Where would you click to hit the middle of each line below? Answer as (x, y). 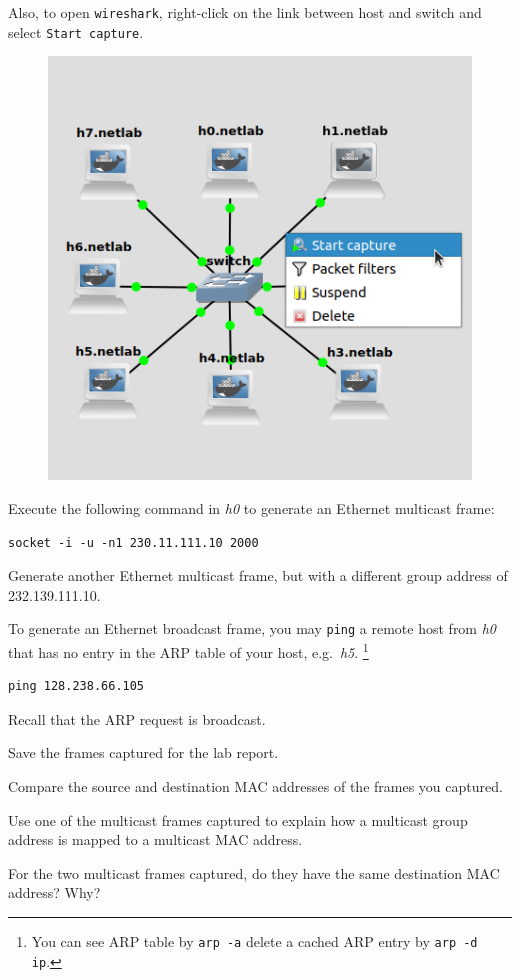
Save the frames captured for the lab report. (143, 752)
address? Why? (54, 892)
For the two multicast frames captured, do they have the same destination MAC (254, 872)
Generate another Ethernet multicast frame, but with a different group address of (258, 575)
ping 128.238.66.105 (76, 686)
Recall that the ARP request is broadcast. (137, 718)
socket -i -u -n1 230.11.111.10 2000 (133, 542)
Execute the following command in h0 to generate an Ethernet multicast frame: (251, 507)
